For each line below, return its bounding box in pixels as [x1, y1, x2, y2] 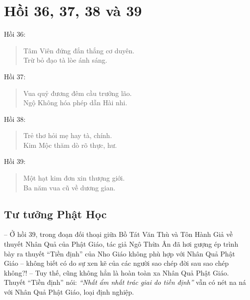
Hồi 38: [4, 114, 25, 124]
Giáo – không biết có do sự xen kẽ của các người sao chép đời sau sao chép [4, 258, 229, 268]
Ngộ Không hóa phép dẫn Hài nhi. [23, 97, 127, 108]
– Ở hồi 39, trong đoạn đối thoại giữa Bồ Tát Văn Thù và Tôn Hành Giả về [4, 229, 233, 239]
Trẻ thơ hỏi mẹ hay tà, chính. [23, 130, 112, 140]
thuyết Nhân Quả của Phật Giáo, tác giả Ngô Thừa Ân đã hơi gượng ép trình [4, 239, 238, 249]
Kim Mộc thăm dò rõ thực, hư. [23, 139, 117, 150]
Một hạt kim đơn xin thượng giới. [23, 173, 125, 183]
